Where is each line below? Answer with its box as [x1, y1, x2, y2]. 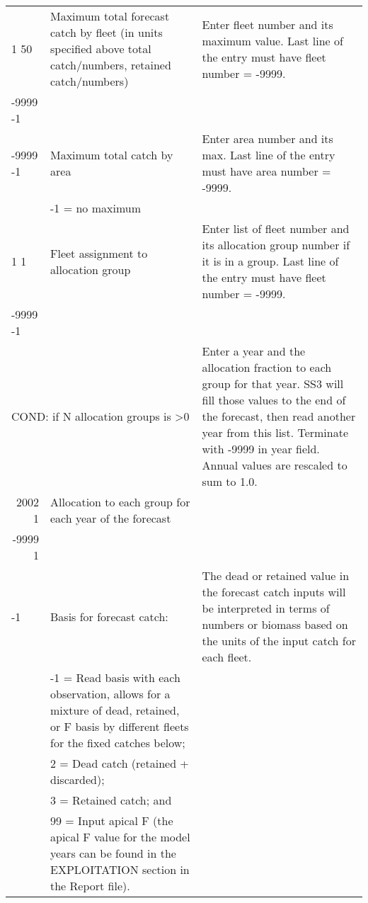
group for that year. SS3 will [202, 375, 344, 392]
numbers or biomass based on [202, 616, 348, 632]
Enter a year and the [202, 343, 306, 359]
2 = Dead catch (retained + [50, 755, 189, 771]
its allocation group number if [202, 237, 350, 253]
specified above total [50, 40, 151, 57]
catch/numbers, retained [50, 57, 171, 73]
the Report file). [50, 878, 130, 894]
